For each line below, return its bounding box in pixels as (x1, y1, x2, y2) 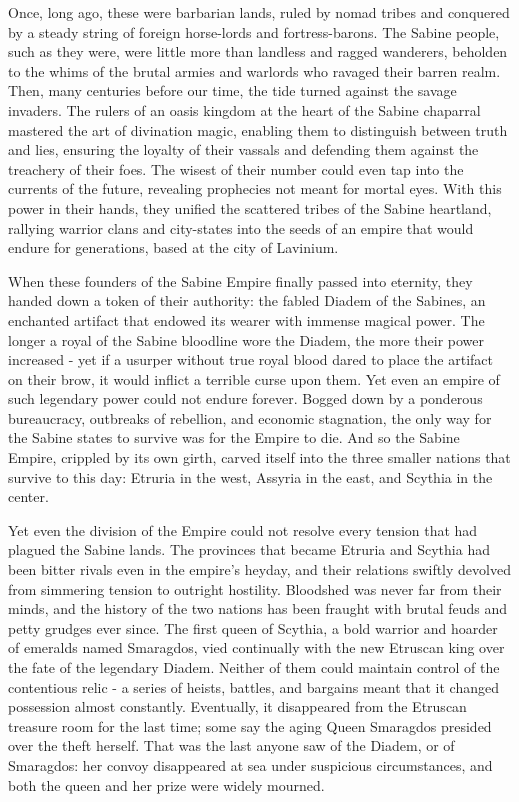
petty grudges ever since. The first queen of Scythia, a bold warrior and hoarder (8, 617, 498, 638)
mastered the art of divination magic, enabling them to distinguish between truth (8, 119, 508, 140)
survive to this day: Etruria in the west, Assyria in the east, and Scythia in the (8, 466, 493, 487)
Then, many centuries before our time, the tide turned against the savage (8, 80, 457, 101)
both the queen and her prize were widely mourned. (8, 774, 325, 795)
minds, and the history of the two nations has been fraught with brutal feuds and (8, 598, 508, 619)
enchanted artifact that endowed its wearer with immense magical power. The (8, 309, 485, 330)
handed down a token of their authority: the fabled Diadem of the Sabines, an (8, 290, 486, 311)
